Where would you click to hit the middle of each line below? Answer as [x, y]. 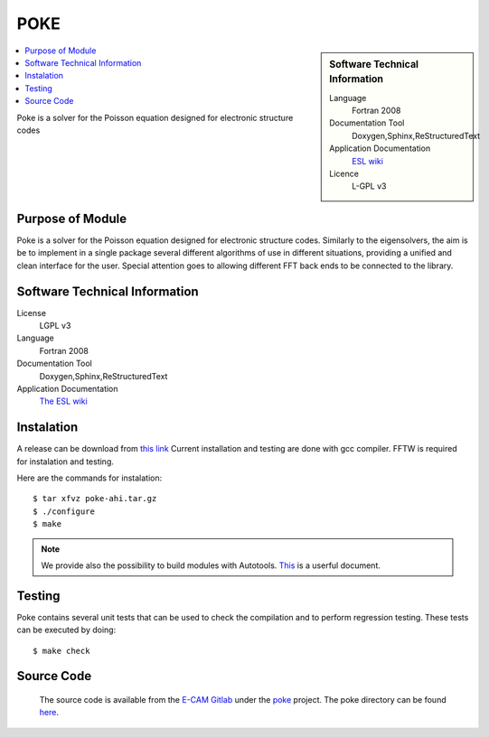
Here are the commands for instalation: [89, 478]
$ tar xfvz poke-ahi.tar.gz [95, 499]
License [32, 313]
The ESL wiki [63, 401]
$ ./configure [64, 511]
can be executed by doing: [66, 630]
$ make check [61, 651]
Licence [344, 174]
